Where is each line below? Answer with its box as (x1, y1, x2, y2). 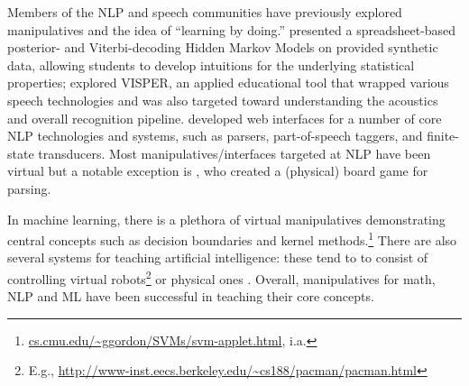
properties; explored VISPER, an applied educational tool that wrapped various (7, 73, 449, 92)
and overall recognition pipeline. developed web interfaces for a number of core (7, 108, 442, 127)
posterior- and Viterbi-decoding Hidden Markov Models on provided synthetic (7, 38, 438, 57)
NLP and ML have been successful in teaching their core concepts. (7, 287, 374, 306)
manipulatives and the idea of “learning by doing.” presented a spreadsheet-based (7, 20, 456, 39)
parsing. (7, 179, 51, 198)
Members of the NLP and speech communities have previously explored (7, 3, 402, 21)
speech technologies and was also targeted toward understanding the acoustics (7, 90, 438, 109)
